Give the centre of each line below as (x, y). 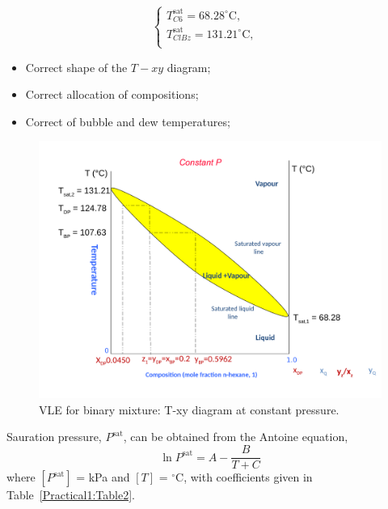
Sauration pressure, (54, 437)
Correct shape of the (76, 67)
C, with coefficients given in (244, 477)
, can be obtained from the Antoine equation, (236, 437)
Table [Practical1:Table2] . (71, 495)
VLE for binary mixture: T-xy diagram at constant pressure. (189, 409)
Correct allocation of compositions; (112, 94)
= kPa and (103, 477)
